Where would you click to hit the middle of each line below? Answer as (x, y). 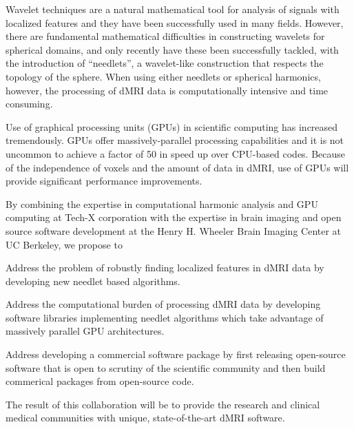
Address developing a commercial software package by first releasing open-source (176, 354)
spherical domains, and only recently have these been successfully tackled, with (172, 49)
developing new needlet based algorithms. (93, 281)
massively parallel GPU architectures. (85, 331)
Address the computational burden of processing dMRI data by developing (163, 304)
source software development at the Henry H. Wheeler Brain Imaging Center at (174, 230)
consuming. (29, 104)
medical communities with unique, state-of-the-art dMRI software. (145, 418)
